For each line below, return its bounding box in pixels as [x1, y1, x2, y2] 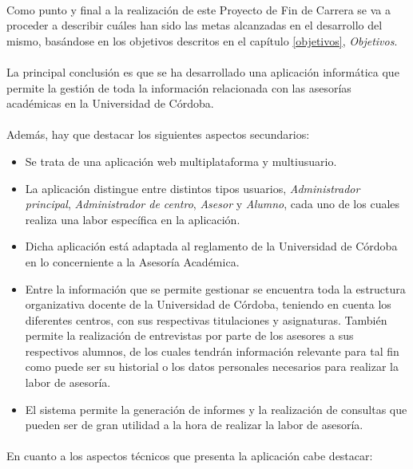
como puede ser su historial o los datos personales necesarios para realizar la [25, 358, 399, 375]
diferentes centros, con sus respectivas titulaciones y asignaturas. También [25, 311, 387, 328]
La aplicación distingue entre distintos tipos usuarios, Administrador [25, 179, 360, 196]
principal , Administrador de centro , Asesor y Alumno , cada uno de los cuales [25, 195, 400, 212]
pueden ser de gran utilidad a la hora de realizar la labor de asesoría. [25, 416, 363, 433]
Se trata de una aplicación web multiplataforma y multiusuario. [25, 152, 337, 169]
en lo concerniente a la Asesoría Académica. [25, 253, 240, 270]
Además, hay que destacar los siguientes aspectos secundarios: [6, 126, 310, 143]
